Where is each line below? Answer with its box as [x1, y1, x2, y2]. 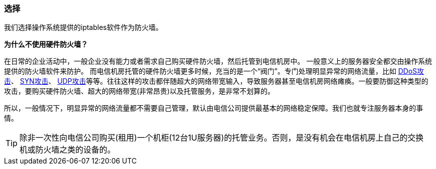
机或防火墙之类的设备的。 [19, 145, 116, 155]
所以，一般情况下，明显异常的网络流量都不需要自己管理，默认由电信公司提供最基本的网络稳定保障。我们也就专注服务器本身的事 [4, 104, 423, 113]
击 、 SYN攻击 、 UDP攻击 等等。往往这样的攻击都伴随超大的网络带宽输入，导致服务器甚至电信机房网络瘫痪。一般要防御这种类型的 [4, 77, 429, 86]
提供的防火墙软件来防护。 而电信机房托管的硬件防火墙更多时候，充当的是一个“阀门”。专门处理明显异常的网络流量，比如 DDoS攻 [4, 67, 424, 76]
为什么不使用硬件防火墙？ [4, 40, 88, 49]
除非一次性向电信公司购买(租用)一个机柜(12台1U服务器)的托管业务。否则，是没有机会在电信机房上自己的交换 [19, 133, 424, 143]
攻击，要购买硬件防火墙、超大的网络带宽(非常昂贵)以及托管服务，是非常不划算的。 [4, 87, 275, 96]
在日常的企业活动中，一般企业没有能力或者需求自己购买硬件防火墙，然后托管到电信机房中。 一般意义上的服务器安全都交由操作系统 [4, 57, 432, 66]
